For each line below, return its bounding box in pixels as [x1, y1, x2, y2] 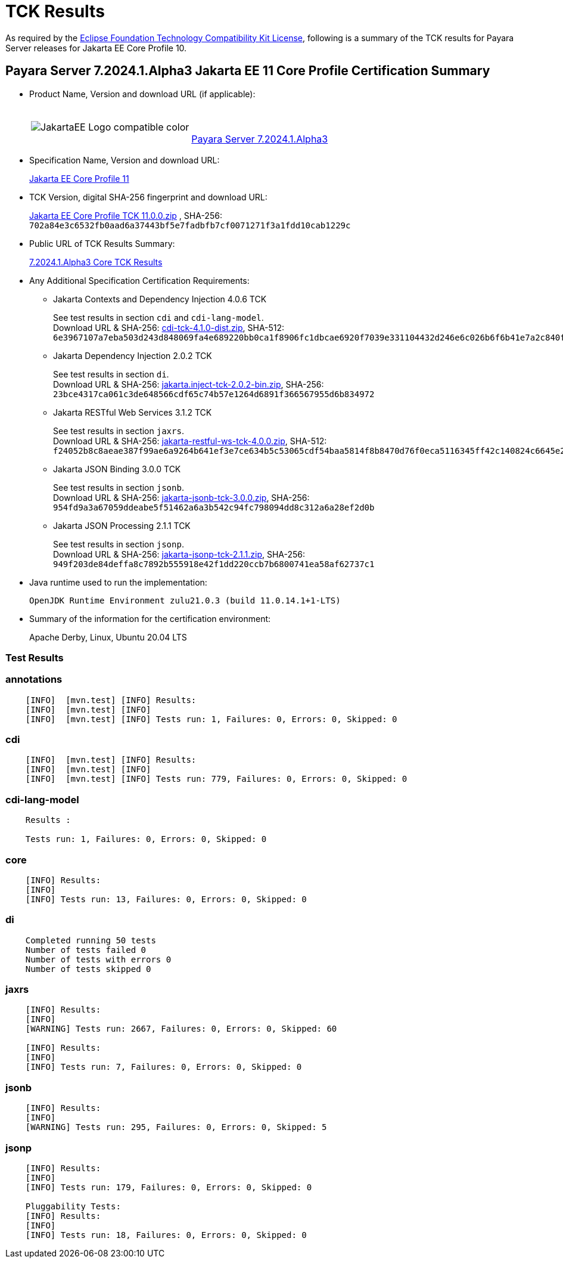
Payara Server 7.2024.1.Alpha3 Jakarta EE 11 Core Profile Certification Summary [5, 63, 490, 79]
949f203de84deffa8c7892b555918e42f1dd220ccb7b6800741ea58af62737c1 [53, 559, 375, 569]
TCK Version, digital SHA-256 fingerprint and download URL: [29, 191, 267, 202]
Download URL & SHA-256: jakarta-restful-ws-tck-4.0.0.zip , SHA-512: [53, 435, 327, 446]
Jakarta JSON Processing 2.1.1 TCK [53, 520, 191, 531]
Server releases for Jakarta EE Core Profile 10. [5, 42, 187, 53]
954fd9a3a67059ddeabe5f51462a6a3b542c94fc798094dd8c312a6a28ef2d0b [53, 502, 375, 512]
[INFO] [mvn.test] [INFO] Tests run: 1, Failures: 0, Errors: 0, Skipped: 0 [25, 714, 397, 724]
